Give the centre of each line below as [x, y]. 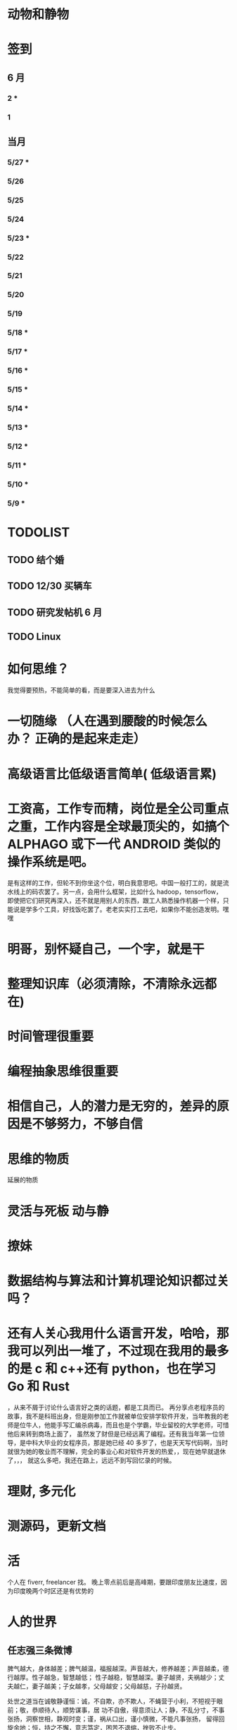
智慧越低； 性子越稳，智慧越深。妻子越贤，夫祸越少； [140, 1678]
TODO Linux [34, 637]
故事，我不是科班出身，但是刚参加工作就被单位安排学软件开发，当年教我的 [115, 1416]
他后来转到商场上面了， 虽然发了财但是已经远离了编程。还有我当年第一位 [113, 1434]
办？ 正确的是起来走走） [77, 739]
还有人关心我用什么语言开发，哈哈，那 [118, 1334]
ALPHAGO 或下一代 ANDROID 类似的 [114, 844]
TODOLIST [39, 532]
